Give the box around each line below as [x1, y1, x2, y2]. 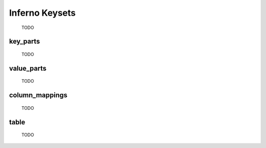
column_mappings [9, 91, 67, 99]
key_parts [9, 37, 40, 46]
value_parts [9, 64, 47, 72]
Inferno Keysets [9, 7, 76, 18]
